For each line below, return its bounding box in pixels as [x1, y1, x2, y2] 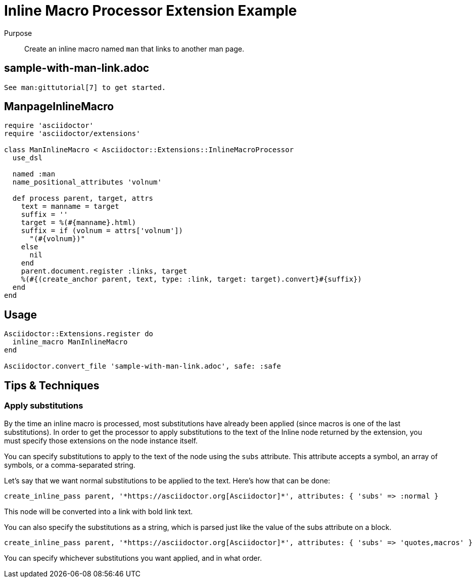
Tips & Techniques [4, 379, 100, 392]
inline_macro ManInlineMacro [12, 338, 128, 346]
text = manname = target [21, 202, 119, 211]
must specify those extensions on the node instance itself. [4, 436, 198, 445]
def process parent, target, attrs [12, 194, 154, 203]
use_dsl [12, 154, 42, 162]
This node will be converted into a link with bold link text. [4, 507, 193, 516]
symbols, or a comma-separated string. [4, 460, 135, 469]
